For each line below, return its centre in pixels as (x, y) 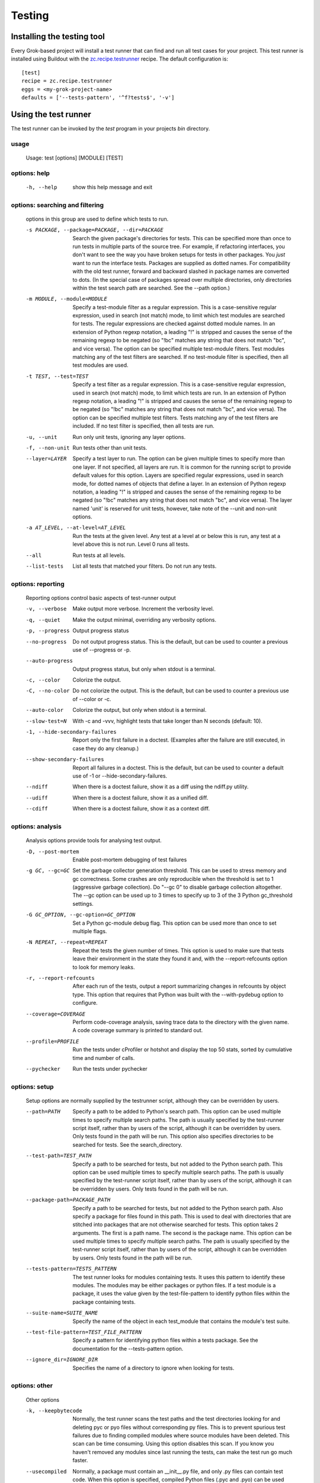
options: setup (32, 1087)
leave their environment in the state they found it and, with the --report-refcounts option (180, 959)
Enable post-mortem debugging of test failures (130, 860)
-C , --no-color (48, 691)
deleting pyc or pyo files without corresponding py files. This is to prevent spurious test (179, 1427)
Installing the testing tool (58, 36)
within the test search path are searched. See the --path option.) (151, 288)
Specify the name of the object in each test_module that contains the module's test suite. (181, 1321)
